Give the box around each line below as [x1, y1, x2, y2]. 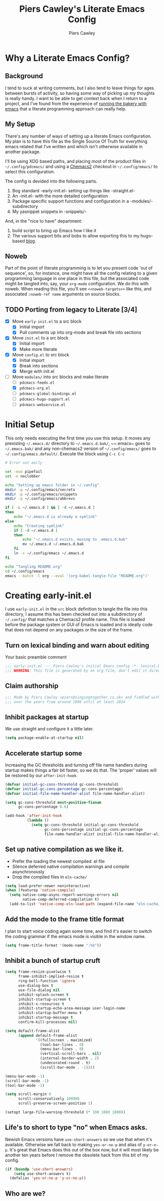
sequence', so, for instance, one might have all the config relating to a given [5, 270, 158, 276]
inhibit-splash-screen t [18, 992, 69, 997]
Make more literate [19, 346, 58, 352]
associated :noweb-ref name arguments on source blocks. [5, 291, 121, 297]
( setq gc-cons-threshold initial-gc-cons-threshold [31, 823, 139, 828]
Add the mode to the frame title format [5, 915, 124, 923]
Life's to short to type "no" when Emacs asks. [5, 1123, 148, 1132]
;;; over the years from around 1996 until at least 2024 [5, 699, 125, 705]
